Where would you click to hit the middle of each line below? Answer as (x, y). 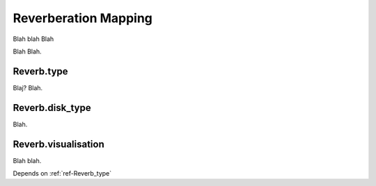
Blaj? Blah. (28, 87)
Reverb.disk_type (52, 108)
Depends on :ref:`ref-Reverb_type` (62, 174)
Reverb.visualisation (58, 144)
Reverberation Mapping (83, 18)
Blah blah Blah (33, 39)
